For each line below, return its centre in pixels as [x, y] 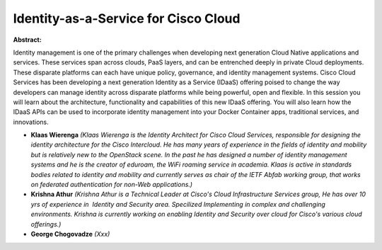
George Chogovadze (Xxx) [70, 234]
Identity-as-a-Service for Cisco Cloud [127, 18]
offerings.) [46, 224]
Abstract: [27, 40]
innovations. [31, 122]
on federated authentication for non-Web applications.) [112, 185]
